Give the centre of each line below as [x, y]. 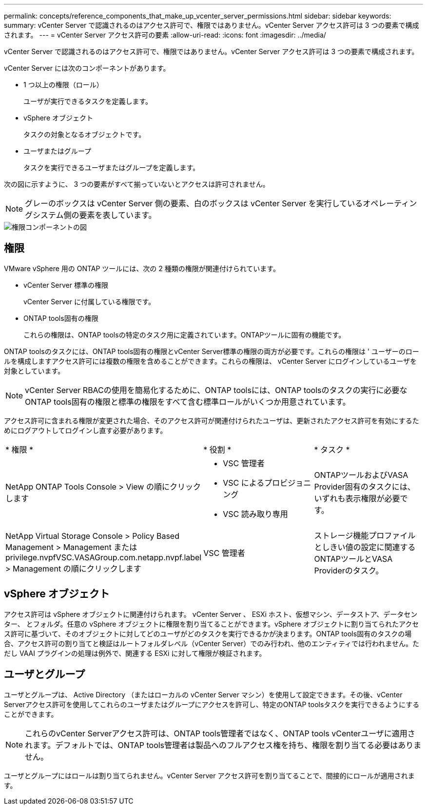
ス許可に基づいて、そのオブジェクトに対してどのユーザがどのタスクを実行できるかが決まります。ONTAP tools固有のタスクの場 [208, 633]
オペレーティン [390, 203]
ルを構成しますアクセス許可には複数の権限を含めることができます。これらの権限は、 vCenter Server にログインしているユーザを [211, 361]
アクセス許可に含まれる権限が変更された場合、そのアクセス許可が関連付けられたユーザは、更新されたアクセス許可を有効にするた [212, 420]
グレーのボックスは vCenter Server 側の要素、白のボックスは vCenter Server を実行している [194, 203]
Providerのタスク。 [349, 570]
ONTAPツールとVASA [353, 559]
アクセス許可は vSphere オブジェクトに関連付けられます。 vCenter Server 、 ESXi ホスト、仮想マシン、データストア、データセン [211, 614]
